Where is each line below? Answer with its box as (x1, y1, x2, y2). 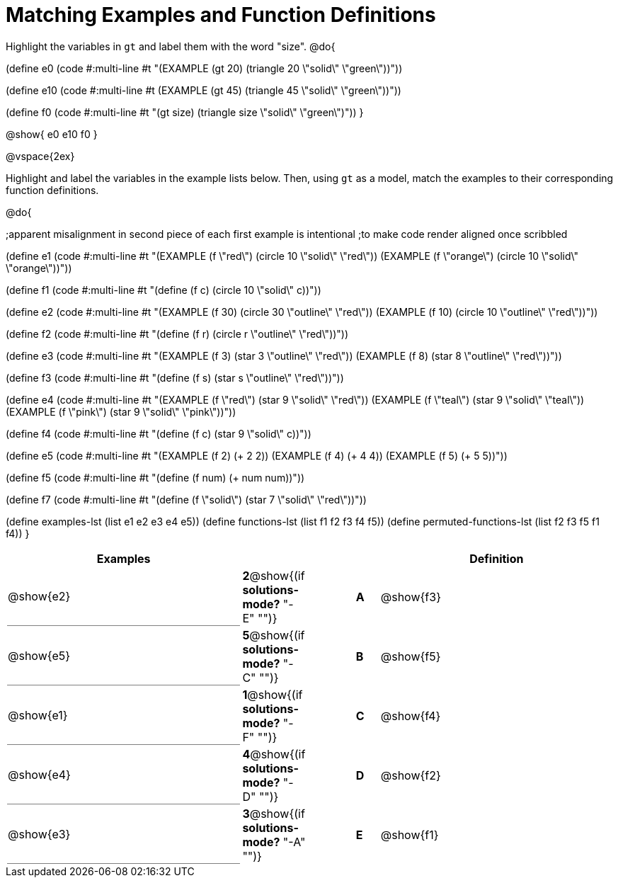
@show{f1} (380, 827, 439, 842)
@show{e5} (8, 649, 71, 663)
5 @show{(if (242, 627, 305, 642)
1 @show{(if (242, 687, 303, 702)
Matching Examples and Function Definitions (6, 3, 436, 27)
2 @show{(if (242, 568, 305, 583)
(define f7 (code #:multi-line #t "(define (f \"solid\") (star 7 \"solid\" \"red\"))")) (6, 493, 367, 506)
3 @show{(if (242, 806, 305, 821)
